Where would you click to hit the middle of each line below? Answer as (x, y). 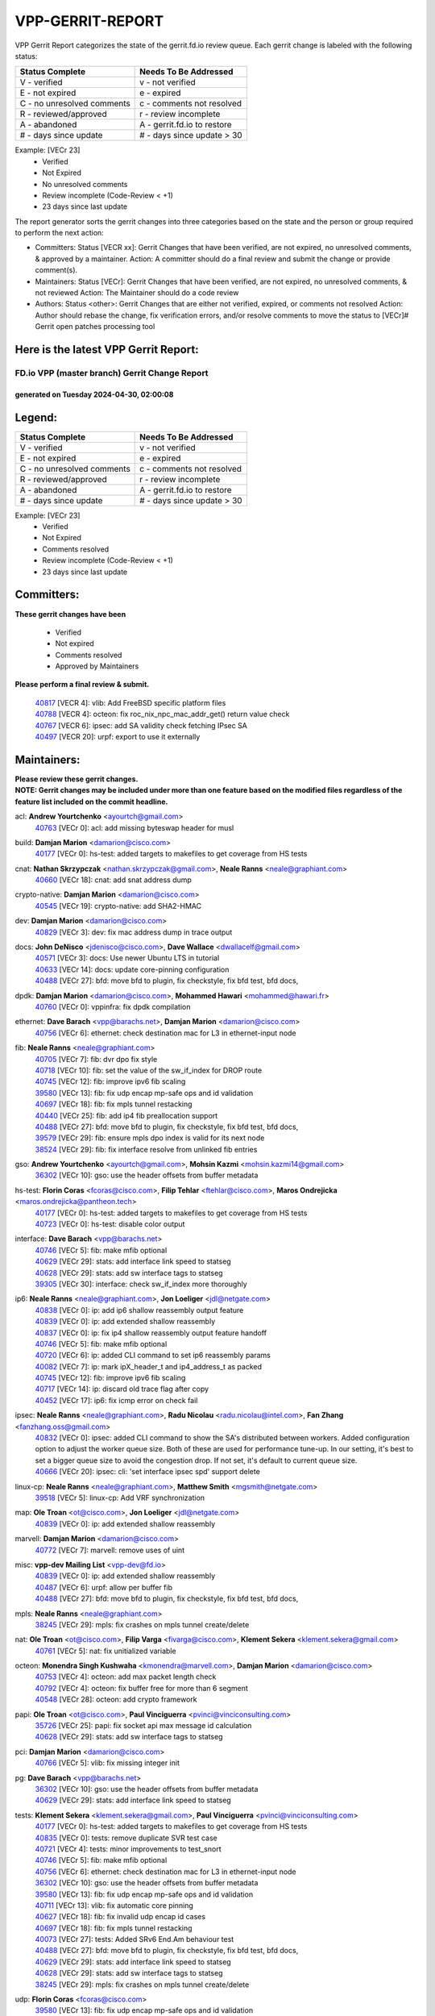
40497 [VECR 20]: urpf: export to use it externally (118, 737)
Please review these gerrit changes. (77, 779)
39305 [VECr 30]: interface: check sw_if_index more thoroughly (141, 1284)
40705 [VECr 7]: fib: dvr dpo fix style (96, 1059)
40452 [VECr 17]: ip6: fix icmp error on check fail (116, 1400)
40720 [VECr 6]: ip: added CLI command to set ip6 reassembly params (153, 1356)
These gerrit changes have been (70, 614)
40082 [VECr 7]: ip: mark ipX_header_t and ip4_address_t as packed (148, 1366)
